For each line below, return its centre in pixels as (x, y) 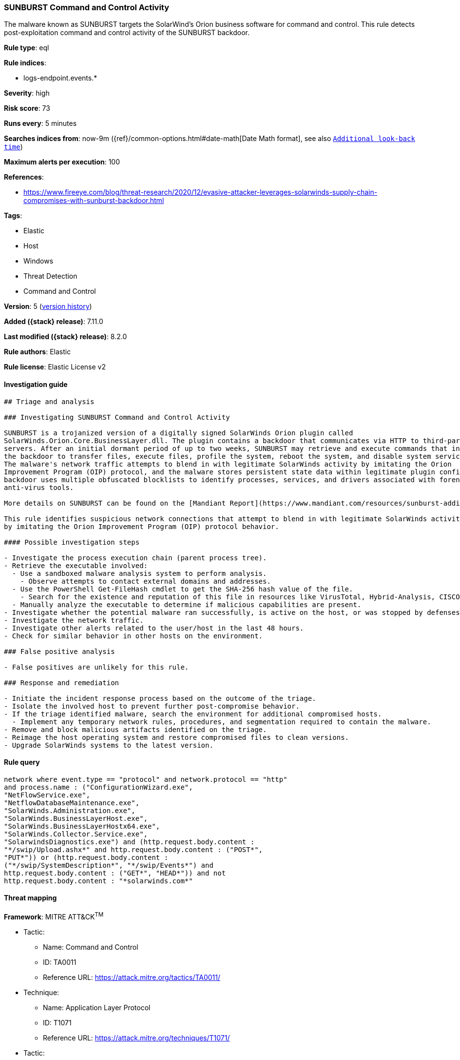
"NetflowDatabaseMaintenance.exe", (72, 803)
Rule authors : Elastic (38, 352)
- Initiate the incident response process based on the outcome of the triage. (160, 698)
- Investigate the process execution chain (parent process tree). (135, 558)
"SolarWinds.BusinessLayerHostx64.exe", (82, 826)
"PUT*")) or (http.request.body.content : (86, 857)
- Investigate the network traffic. (74, 620)
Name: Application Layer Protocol (97, 1007)
